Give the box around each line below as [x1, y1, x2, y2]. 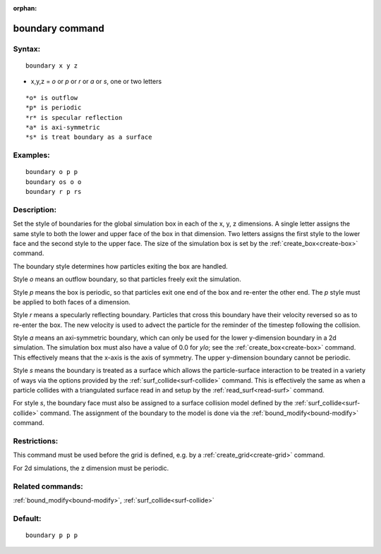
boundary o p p [25, 168, 78, 176]
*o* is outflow [25, 94, 78, 101]
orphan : [13, 4, 37, 12]
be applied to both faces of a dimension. [13, 297, 131, 306]
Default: [13, 513, 42, 523]
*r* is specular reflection [25, 113, 123, 121]
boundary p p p [25, 531, 78, 539]
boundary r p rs [25, 187, 82, 196]
